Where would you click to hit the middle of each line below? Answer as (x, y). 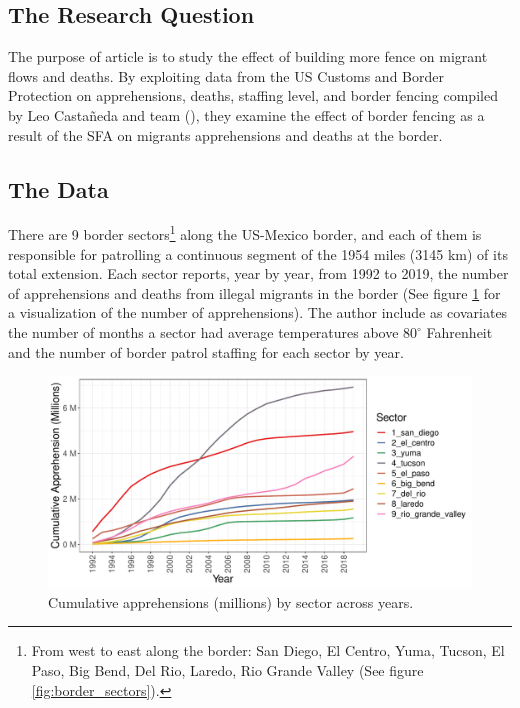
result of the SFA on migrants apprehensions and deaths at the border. (225, 134)
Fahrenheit (459, 332)
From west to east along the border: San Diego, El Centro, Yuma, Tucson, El (268, 650)
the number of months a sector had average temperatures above (203, 332)
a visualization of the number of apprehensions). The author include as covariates (258, 312)
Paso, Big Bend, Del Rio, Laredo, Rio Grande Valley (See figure (227, 669)
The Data (58, 188)
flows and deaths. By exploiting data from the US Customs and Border (226, 75)
